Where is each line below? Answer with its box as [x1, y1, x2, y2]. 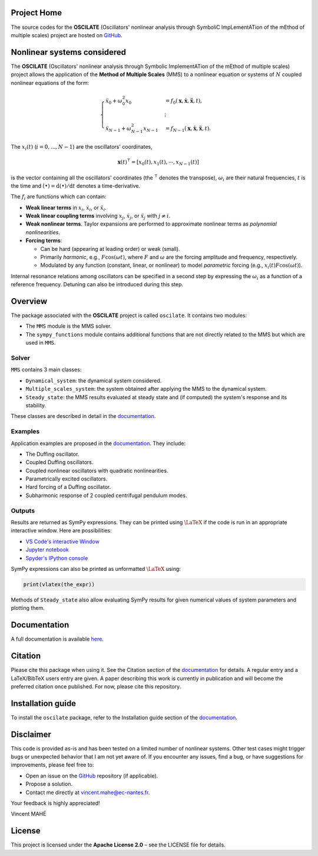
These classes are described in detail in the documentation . [11, 413, 156, 420]
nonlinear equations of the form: [11, 79, 90, 86]
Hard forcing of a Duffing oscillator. [25, 483, 111, 491]
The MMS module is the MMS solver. [25, 322, 112, 330]
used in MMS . [25, 339, 56, 347]
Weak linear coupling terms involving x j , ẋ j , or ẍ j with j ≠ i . [25, 213, 171, 221]
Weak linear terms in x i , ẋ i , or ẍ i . [25, 204, 107, 213]
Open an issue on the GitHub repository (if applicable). [25, 772, 158, 779]
